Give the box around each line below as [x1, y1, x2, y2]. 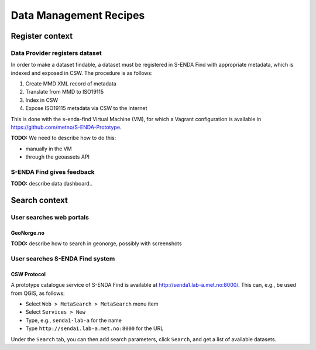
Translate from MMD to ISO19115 [25, 88, 104, 95]
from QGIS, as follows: [11, 290, 65, 297]
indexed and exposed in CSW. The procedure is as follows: [11, 69, 153, 76]
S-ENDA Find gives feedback [11, 167, 95, 176]
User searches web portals [11, 214, 89, 222]
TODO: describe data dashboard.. [11, 180, 93, 187]
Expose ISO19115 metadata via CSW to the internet [25, 105, 147, 112]
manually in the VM [25, 145, 73, 152]
